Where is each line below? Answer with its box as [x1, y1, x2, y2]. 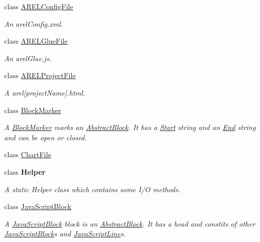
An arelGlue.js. [4, 52, 51, 63]
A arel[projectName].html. [4, 87, 85, 98]
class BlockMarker [4, 104, 62, 115]
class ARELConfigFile [4, 1, 73, 11]
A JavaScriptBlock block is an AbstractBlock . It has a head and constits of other [4, 218, 255, 229]
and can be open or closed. [4, 132, 87, 142]
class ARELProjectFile [4, 70, 76, 81]
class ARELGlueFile [4, 35, 68, 46]
